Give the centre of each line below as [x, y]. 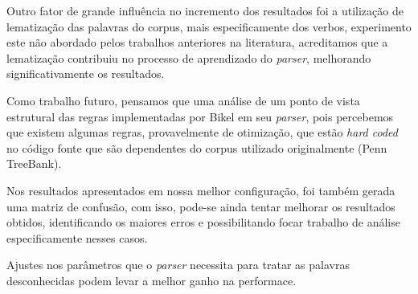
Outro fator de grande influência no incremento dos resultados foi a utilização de [205, 10]
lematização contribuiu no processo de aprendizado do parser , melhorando [189, 57]
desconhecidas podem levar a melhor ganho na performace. [152, 280]
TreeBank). [34, 163]
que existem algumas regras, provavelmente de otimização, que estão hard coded [202, 132]
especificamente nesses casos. [77, 237]
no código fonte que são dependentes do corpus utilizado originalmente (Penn [197, 147]
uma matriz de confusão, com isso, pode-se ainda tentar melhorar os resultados [201, 206]
